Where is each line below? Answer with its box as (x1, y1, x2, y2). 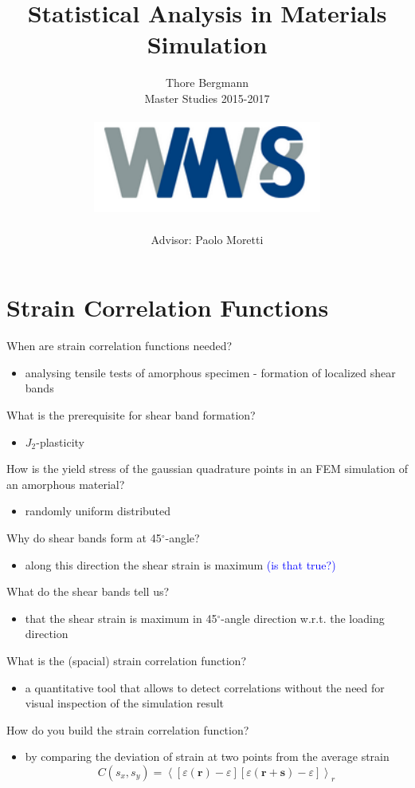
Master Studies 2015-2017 (144, 89, 270, 106)
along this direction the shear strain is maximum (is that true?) (25, 556, 336, 573)
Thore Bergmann (165, 74, 249, 91)
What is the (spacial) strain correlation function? (6, 652, 246, 668)
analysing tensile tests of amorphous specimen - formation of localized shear (25, 364, 396, 380)
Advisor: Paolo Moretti (151, 230, 264, 247)
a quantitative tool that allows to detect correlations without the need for (25, 679, 385, 695)
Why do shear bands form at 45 (6, 529, 162, 546)
